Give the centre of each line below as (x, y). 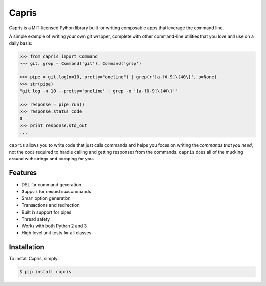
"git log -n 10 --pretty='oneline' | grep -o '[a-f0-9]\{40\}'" (99, 91)
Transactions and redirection (50, 205)
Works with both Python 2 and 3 (54, 226)
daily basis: (20, 43)
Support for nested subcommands (56, 191)
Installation (27, 247)
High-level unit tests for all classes (56, 233)
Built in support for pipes (47, 212)
